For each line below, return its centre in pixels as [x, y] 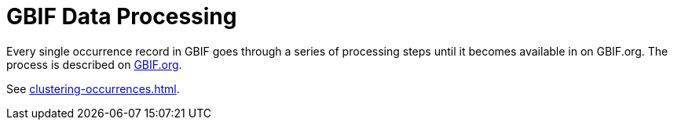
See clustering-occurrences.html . [93, 88]
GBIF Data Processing [122, 16]
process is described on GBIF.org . [94, 64]
